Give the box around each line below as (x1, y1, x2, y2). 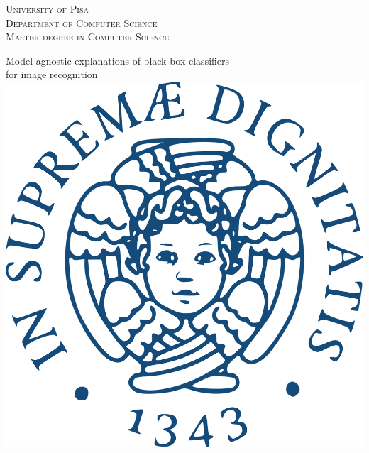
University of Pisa (6, 1, 89, 16)
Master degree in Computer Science (6, 29, 170, 44)
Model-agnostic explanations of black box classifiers (6, 53, 230, 67)
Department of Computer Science (6, 15, 158, 30)
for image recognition (6, 67, 98, 82)
